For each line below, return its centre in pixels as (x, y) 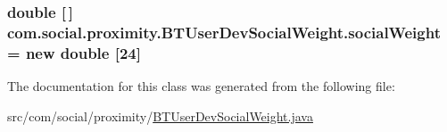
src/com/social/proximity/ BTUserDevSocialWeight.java (160, 115)
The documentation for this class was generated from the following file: (201, 86)
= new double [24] (74, 52)
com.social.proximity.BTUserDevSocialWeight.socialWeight (224, 32)
